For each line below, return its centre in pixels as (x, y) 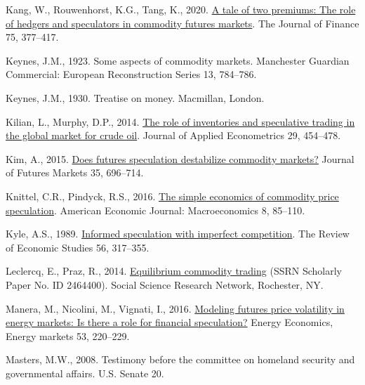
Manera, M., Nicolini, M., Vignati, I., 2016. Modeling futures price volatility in (175, 308)
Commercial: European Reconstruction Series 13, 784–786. (131, 74)
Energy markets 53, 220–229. (68, 335)
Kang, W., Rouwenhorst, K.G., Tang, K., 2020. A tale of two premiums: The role (181, 9)
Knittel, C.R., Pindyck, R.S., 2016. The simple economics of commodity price (172, 196)
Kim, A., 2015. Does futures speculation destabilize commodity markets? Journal (180, 158)
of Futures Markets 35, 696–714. (75, 172)
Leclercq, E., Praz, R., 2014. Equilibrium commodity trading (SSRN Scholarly (174, 271)
